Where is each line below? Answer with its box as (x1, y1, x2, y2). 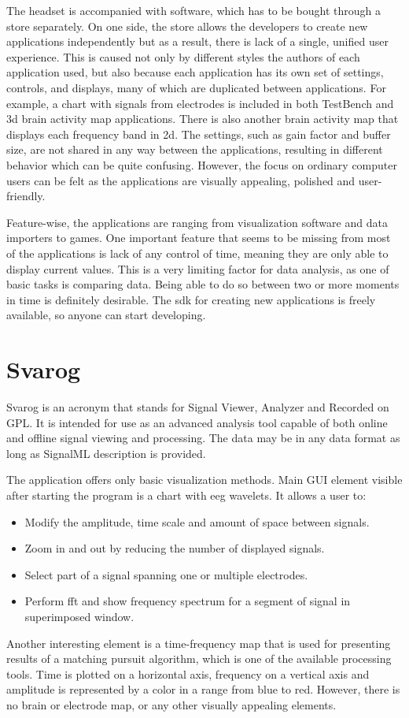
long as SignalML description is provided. (6, 445, 206, 461)
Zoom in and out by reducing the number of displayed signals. (24, 540, 325, 556)
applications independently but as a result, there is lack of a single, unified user (6, 33, 389, 50)
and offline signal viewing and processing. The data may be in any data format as (6, 430, 400, 446)
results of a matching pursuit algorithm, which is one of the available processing (6, 650, 392, 667)
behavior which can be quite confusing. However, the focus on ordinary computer (6, 156, 397, 173)
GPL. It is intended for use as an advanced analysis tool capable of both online (6, 414, 388, 430)
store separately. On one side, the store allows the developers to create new (6, 17, 368, 34)
